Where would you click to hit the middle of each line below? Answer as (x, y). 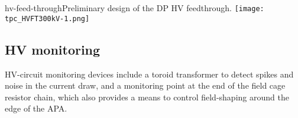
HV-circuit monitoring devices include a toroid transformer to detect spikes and (149, 74)
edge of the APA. (36, 108)
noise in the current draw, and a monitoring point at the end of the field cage (145, 85)
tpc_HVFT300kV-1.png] (47, 18)
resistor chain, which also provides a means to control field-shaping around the (147, 97)
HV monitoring (53, 49)
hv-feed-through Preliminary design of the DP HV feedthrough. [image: (135, 8)
